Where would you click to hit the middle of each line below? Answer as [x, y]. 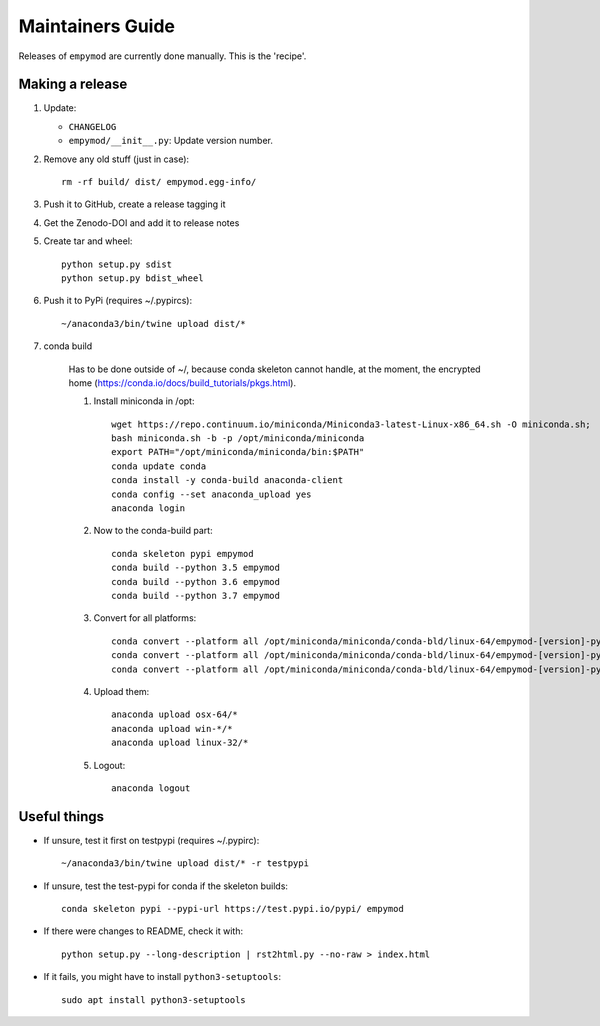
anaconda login [148, 508]
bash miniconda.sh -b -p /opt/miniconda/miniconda [238, 438]
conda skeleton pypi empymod [182, 553]
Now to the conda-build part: [153, 531]
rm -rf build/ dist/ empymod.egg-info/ [159, 182]
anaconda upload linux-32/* [180, 743]
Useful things [61, 816]
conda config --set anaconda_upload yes [211, 494]
